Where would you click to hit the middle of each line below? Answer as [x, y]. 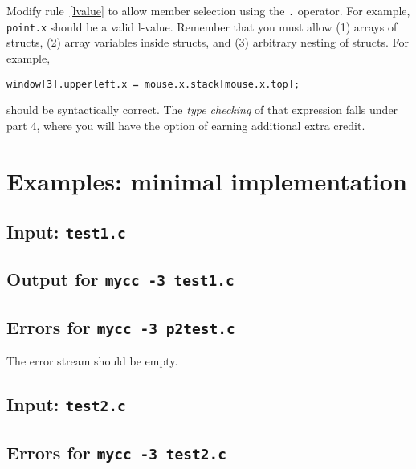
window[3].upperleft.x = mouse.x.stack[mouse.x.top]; [153, 84]
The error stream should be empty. [92, 361]
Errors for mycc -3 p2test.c [121, 326]
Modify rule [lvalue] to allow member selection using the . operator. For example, [208, 10]
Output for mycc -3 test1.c [120, 279]
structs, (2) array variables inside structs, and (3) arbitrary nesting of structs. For [208, 42]
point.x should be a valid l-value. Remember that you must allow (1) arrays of [202, 26]
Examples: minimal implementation [207, 180]
